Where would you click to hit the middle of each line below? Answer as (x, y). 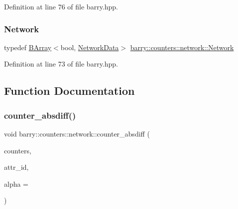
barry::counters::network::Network (182, 47)
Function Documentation (69, 91)
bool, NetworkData (90, 47)
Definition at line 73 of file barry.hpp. (61, 64)
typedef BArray (28, 47)
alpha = (16, 183)
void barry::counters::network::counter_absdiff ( (77, 134)
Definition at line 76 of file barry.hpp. (61, 6)
